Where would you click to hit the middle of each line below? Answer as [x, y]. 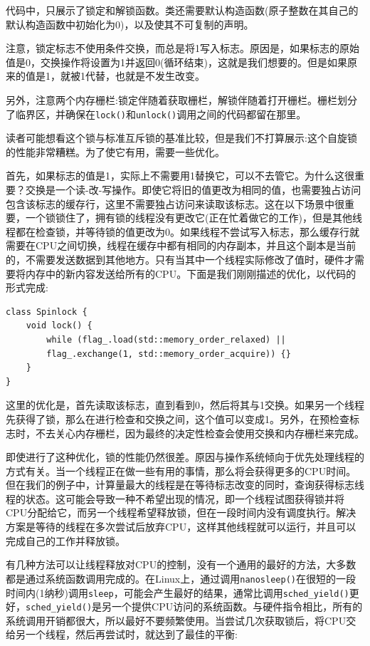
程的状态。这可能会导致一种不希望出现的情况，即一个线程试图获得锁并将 [175, 498]
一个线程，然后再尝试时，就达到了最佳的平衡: [131, 634]
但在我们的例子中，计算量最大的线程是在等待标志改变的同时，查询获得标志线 [185, 485]
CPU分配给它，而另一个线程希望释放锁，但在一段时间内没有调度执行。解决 [181, 512]
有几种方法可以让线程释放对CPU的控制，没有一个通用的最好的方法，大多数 [181, 564]
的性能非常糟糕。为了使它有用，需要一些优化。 [115, 151]
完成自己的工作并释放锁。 [65, 540]
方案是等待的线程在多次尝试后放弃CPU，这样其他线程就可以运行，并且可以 [181, 527]
